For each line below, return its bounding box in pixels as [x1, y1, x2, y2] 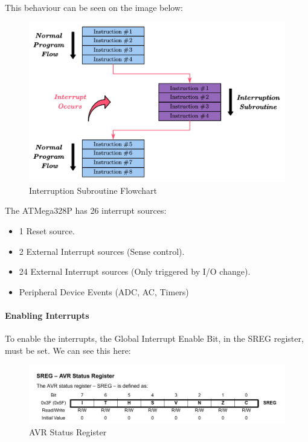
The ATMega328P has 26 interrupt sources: [5, 204, 167, 217]
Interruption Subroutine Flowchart [29, 184, 157, 196]
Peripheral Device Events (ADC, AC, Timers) [19, 285, 189, 298]
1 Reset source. [19, 224, 75, 237]
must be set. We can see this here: [5, 344, 131, 356]
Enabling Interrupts [5, 309, 89, 321]
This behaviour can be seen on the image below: [5, 1, 183, 13]
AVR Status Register [29, 426, 107, 438]
